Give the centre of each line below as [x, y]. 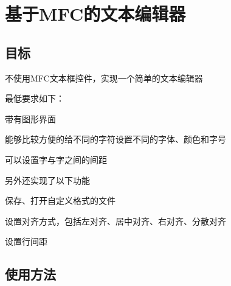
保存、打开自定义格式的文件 [60, 201]
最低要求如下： [35, 98]
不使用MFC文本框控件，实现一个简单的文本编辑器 [104, 78]
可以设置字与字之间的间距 [56, 159]
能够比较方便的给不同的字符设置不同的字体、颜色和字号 [115, 139]
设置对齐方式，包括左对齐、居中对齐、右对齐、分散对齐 [115, 221]
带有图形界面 [30, 118]
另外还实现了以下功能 [47, 180]
